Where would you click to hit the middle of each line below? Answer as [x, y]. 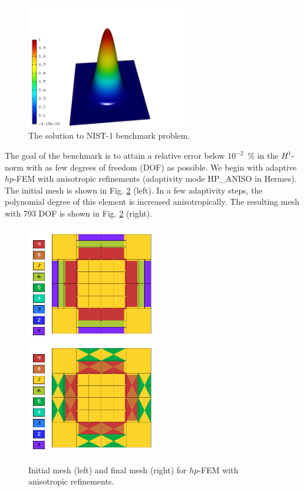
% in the [263, 156]
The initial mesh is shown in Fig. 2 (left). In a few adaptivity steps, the [134, 190]
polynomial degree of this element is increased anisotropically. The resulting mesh [152, 202]
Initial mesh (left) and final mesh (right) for [108, 469]
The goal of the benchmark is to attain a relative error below [115, 156]
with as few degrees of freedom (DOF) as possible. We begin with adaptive [161, 167]
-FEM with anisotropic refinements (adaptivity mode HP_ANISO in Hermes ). [155, 179]
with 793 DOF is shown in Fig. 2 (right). [79, 213]
